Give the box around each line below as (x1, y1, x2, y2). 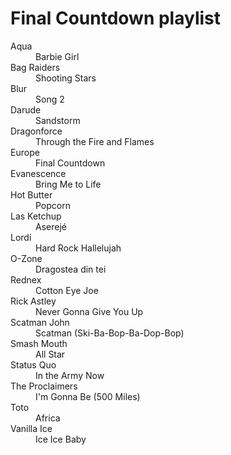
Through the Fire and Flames (35, 135, 155, 147)
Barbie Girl (35, 50, 80, 62)
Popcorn (35, 199, 71, 211)
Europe (10, 146, 40, 158)
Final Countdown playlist (10, 7, 222, 30)
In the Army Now (35, 369, 105, 381)
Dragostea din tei (35, 263, 107, 275)
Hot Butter (10, 188, 53, 201)
